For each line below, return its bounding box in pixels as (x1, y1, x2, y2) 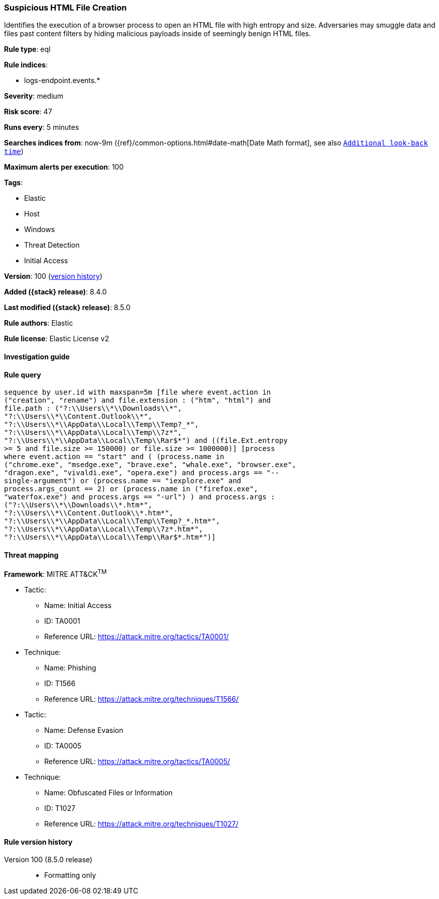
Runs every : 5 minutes (4, 123, 79, 132)
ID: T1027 (44, 804, 75, 813)
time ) (4, 147, 24, 156)
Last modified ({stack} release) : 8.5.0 (4, 303, 131, 312)
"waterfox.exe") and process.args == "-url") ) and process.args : (4, 493, 275, 501)
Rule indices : (4, 60, 48, 69)
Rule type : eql (4, 45, 51, 54)
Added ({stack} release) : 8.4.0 (4, 287, 107, 296)
